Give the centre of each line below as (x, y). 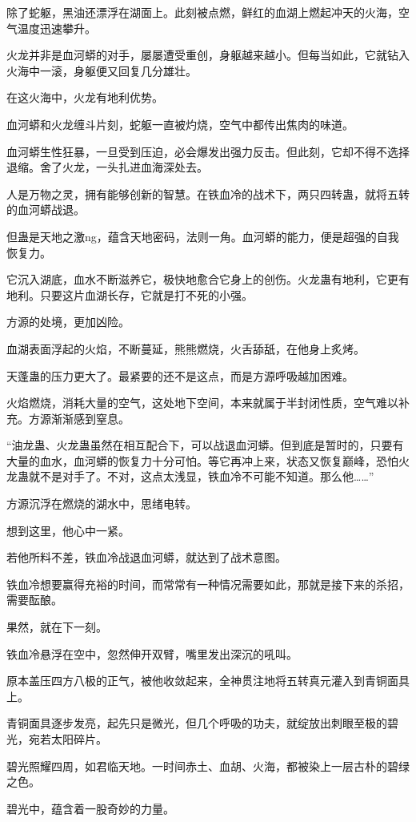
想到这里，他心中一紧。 (68, 530)
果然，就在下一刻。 (57, 627)
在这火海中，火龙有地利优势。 (85, 97)
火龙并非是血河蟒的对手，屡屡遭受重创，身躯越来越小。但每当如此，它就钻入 (208, 55)
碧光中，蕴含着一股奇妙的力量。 (90, 808)
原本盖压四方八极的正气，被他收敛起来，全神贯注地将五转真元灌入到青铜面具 (208, 681)
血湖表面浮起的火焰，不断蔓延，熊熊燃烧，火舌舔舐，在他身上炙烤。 (186, 348)
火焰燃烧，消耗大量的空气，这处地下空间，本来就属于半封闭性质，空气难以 (202, 403)
